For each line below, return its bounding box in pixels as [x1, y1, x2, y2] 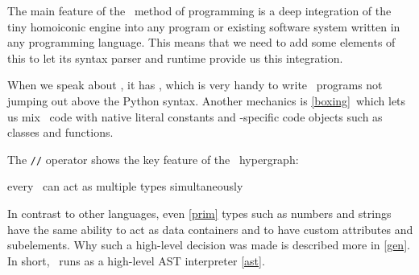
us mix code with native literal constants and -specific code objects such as [7, 108, 383, 125]
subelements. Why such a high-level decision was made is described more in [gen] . [7, 236, 410, 253]
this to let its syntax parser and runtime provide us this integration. [7, 49, 343, 66]
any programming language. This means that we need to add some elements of [7, 34, 396, 51]
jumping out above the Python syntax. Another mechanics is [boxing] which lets [7, 92, 406, 109]
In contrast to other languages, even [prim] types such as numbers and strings [7, 205, 392, 221]
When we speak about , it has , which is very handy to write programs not [7, 76, 383, 93]
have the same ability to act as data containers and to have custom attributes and [7, 220, 413, 237]
